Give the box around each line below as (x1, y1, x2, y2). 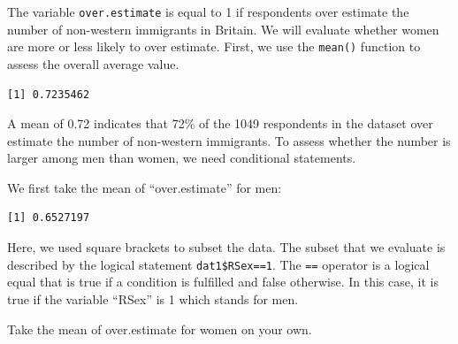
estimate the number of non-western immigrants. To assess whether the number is (7, 131, 451, 149)
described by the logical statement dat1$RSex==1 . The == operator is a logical (7, 255, 430, 273)
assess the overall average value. (7, 54, 179, 73)
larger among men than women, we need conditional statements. (7, 149, 356, 167)
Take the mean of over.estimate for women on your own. (7, 319, 312, 338)
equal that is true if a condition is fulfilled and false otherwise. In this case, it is (7, 272, 439, 291)
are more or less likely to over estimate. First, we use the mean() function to (7, 37, 421, 56)
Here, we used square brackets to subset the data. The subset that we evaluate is (7, 238, 446, 256)
